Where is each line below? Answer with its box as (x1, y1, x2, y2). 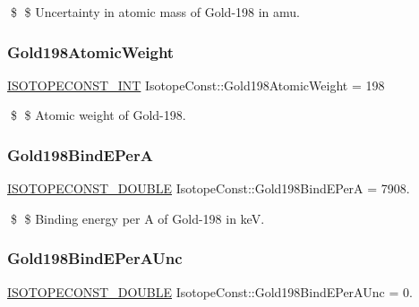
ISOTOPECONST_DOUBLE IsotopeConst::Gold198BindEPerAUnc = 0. (7, 282, 413, 301)
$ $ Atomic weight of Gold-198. (10, 106, 186, 124)
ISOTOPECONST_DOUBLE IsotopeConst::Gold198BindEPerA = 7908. (7, 179, 410, 198)
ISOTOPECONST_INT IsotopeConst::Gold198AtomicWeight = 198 (7, 75, 385, 94)
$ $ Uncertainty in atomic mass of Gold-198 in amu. (10, 3, 300, 21)
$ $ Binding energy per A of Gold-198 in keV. (10, 209, 265, 227)
